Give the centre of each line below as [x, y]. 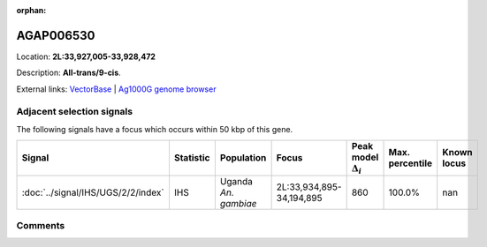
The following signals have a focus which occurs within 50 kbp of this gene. [155, 129]
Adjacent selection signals [74, 112]
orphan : [31, 10]
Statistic [192, 158]
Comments [41, 225]
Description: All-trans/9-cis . [68, 73]
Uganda [236, 181]
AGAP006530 [56, 35]
